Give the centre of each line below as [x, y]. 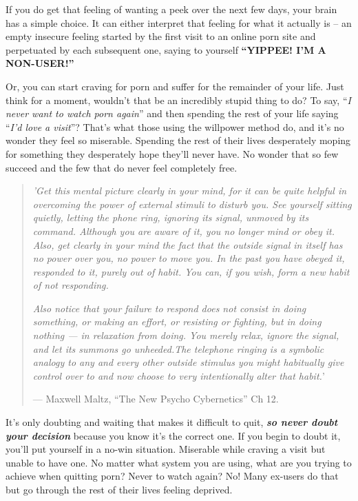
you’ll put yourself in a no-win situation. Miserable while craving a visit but [166, 449]
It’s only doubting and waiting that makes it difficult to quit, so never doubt [172, 422]
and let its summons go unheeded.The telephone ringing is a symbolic [178, 348]
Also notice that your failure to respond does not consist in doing [169, 308]
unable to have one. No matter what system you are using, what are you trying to [179, 462]
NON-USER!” [40, 63]
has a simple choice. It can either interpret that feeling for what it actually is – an [179, 22]
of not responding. [71, 285]
